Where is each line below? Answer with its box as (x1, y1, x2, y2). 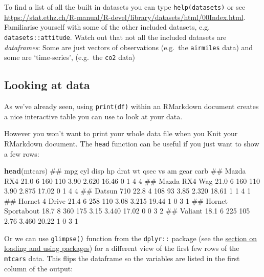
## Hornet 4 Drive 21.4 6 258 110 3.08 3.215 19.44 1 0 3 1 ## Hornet (4, 195, 228, 206)
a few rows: (4, 148, 39, 159)
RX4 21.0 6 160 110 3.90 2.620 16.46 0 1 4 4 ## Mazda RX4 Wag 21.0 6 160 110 (4, 175, 260, 186)
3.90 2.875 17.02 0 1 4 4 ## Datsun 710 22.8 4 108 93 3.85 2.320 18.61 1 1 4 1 (4, 185, 251, 196)
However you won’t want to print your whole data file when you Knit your (4, 128, 238, 139)
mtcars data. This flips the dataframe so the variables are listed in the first (4, 252, 240, 263)
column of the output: (4, 263, 73, 273)
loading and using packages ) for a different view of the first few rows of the (4, 243, 239, 253)
